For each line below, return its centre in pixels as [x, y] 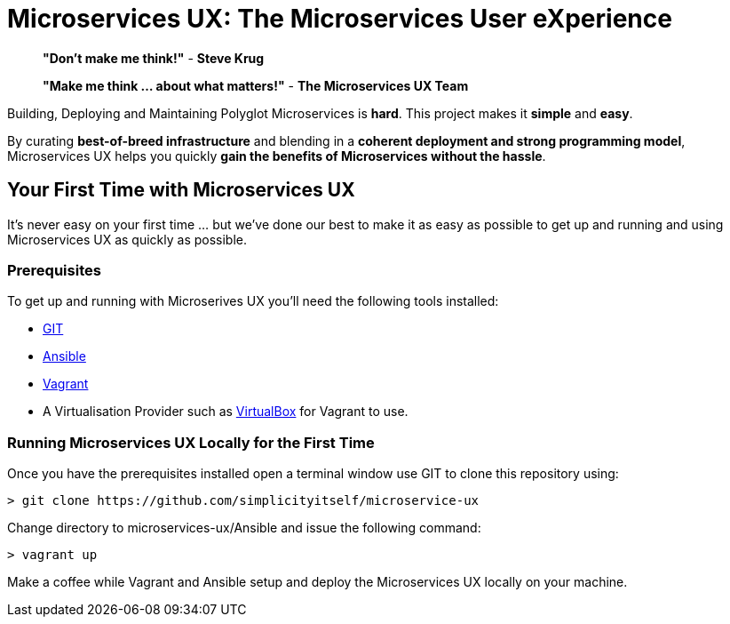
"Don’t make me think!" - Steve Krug [154, 58]
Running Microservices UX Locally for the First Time [191, 442]
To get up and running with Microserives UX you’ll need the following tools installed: [253, 301]
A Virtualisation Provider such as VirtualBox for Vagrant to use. [226, 412]
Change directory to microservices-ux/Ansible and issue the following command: [244, 528]
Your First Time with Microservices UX [181, 190]
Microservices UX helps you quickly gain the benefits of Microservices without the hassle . [277, 156]
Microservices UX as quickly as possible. [127, 239]
